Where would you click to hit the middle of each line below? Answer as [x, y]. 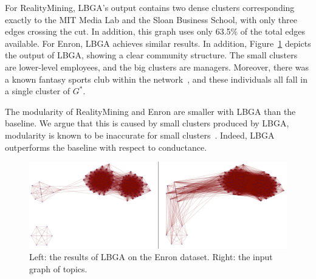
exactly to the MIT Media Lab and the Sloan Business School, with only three [151, 19]
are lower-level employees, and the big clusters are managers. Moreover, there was [157, 67]
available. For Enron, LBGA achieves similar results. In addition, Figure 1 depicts [158, 43]
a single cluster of [38, 91]
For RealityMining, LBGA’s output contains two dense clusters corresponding [150, 7]
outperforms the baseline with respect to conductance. [106, 147]
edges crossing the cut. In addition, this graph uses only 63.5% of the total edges [155, 31]
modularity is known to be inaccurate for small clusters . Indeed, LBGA [140, 135]
